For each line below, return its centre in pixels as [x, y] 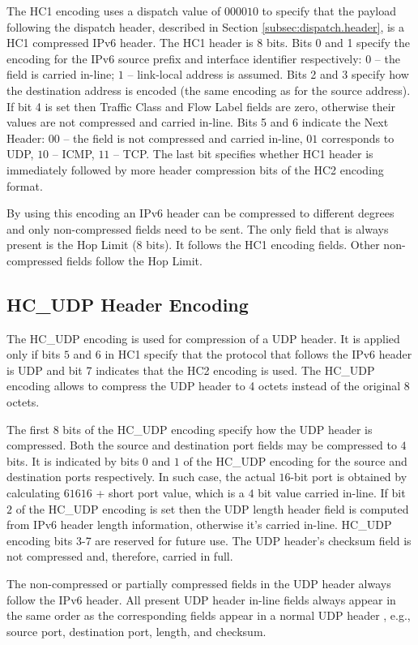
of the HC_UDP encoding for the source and [295, 460]
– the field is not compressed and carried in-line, [183, 138]
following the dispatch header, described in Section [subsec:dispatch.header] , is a [206, 26]
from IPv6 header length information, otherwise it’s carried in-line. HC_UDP [199, 525]
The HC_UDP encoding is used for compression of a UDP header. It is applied [203, 338]
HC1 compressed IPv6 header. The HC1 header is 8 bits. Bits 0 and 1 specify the [208, 43]
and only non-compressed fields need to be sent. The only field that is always [198, 228]
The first [28, 429]
